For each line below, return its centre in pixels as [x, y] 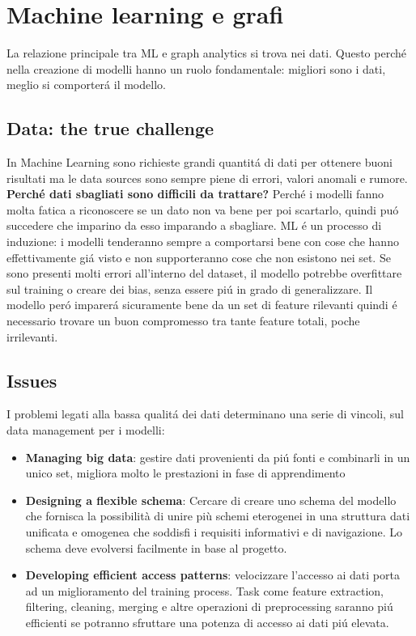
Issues [32, 380]
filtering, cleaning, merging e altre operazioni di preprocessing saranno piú [209, 606]
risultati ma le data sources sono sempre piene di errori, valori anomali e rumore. [207, 178]
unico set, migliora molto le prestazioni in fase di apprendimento [185, 473]
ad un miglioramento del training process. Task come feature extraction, [204, 590]
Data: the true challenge [110, 128]
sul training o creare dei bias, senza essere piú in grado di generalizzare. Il [190, 288]
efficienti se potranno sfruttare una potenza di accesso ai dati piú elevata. [207, 622]
